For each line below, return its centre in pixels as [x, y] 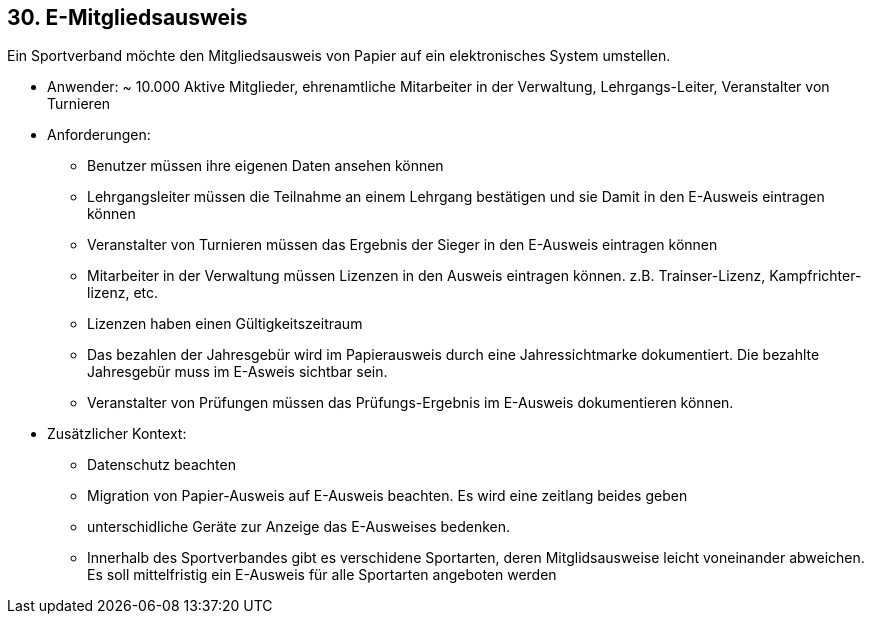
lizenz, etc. [123, 293]
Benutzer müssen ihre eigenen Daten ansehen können [265, 166]
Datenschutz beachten [161, 465]
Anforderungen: [99, 135]
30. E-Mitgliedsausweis [127, 17]
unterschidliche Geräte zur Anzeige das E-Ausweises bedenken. [299, 527]
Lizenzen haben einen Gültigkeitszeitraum [225, 324]
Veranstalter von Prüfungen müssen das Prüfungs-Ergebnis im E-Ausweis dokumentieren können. [410, 403]
